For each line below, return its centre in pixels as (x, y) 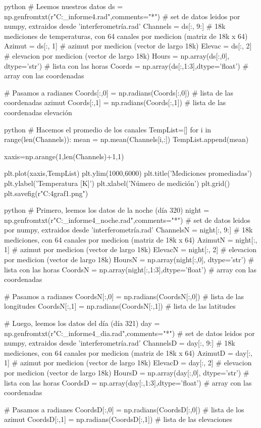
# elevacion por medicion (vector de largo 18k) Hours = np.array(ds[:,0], (117, 55)
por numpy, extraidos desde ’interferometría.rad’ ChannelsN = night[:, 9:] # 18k (128, 230)
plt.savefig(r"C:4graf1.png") (46, 193)
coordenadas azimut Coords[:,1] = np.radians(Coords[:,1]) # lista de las (115, 102)
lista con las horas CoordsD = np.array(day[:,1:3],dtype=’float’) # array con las (128, 382)
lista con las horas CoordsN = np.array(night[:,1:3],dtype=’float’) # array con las (130, 269)
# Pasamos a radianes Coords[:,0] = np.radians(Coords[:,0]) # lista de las (119, 92)
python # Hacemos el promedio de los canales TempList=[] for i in (108, 129)
